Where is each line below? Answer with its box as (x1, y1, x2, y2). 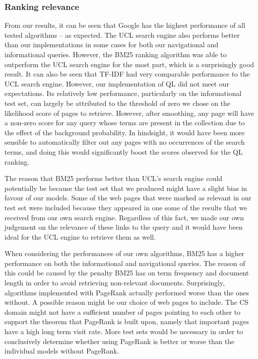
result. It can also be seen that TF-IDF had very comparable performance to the (4, 69, 250, 79)
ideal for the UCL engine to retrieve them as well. (4, 231, 156, 242)
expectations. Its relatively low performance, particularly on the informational (4, 88, 242, 98)
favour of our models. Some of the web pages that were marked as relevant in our (4, 192, 252, 203)
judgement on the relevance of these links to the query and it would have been (4, 222, 243, 232)
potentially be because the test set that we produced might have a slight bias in (4, 182, 247, 193)
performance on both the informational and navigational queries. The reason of (4, 258, 245, 268)
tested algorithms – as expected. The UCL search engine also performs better (4, 29, 240, 40)
